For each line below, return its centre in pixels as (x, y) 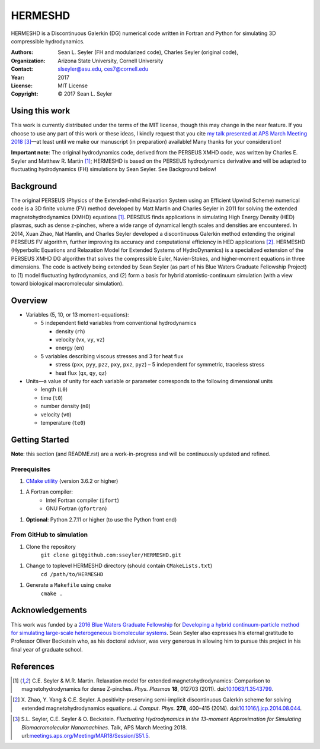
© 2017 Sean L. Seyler (85, 94)
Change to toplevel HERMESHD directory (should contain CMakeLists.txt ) (119, 566)
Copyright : (25, 94)
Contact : (22, 69)
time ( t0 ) (52, 397)
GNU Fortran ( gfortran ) (76, 508)
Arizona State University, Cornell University (111, 61)
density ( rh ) (70, 331)
